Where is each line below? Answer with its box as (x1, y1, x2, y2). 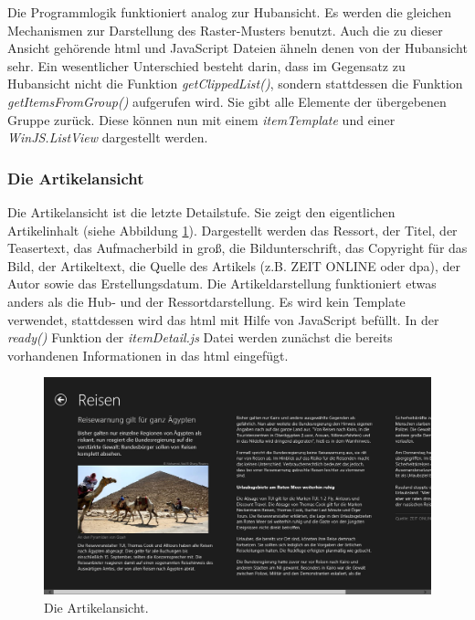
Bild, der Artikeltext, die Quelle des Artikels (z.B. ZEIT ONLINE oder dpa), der (7, 256, 460, 275)
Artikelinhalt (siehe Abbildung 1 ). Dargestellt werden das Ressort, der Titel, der (7, 220, 458, 239)
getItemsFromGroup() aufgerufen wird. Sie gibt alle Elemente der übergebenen (7, 91, 447, 110)
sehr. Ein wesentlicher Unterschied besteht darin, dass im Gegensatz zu (7, 56, 406, 75)
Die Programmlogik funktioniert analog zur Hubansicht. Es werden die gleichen (7, 3, 451, 21)
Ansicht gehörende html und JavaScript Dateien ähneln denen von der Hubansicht (7, 38, 468, 58)
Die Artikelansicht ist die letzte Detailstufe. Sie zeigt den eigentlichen (7, 202, 396, 221)
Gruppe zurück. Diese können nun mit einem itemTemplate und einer (7, 110, 396, 129)
